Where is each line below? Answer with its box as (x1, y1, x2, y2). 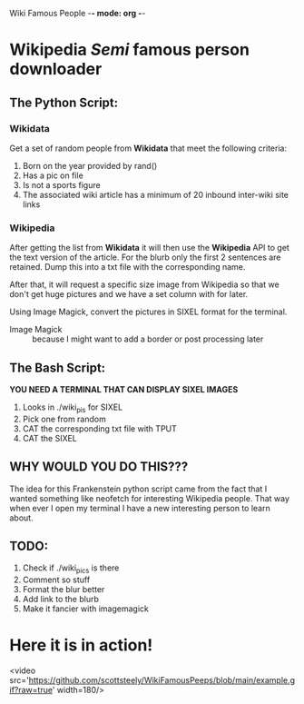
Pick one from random (22, 413, 106, 424)
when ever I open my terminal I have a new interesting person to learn (9, 502, 270, 513)
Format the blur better (22, 584, 105, 595)
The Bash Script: (9, 360, 106, 375)
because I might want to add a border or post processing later (32, 333, 264, 344)
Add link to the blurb (22, 594, 100, 605)
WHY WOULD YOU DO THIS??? (9, 459, 189, 475)
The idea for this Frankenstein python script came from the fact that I (9, 483, 268, 494)
